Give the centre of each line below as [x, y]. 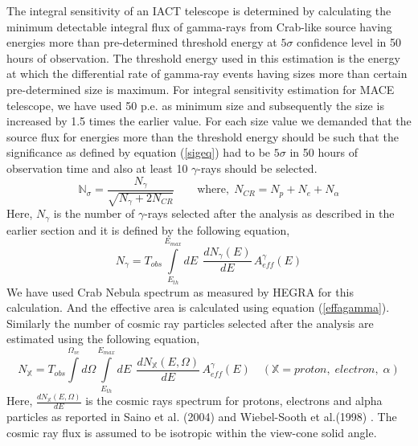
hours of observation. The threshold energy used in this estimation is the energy [203, 57]
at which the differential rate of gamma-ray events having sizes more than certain [207, 74]
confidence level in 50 [349, 42]
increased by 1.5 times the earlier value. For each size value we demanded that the [209, 121]
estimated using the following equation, [103, 339]
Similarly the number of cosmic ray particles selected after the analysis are [190, 323]
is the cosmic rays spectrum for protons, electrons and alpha [234, 401]
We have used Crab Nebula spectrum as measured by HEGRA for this [180, 291]
